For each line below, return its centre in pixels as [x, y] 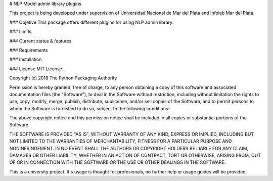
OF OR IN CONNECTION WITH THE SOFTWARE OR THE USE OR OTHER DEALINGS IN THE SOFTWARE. [118, 162]
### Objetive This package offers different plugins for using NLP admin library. [92, 22]
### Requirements [29, 50]
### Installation [26, 59]
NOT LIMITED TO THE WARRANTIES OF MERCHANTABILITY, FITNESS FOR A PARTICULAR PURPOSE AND [121, 141]
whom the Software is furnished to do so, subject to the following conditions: [89, 108]
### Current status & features [40, 41]
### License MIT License [36, 69]
